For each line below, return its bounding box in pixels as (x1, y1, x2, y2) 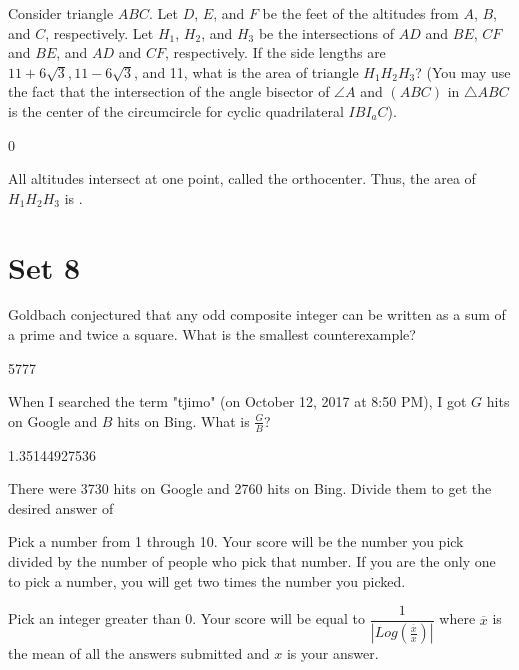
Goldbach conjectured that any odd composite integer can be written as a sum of (8, 304, 506, 325)
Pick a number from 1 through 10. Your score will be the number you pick (8, 531, 464, 552)
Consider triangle (8, 3, 114, 23)
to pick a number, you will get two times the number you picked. (8, 570, 406, 591)
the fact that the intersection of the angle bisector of (8, 81, 330, 102)
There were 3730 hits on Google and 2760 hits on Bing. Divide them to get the (8, 478, 492, 499)
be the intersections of (258, 22, 395, 43)
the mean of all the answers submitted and (8, 643, 270, 664)
